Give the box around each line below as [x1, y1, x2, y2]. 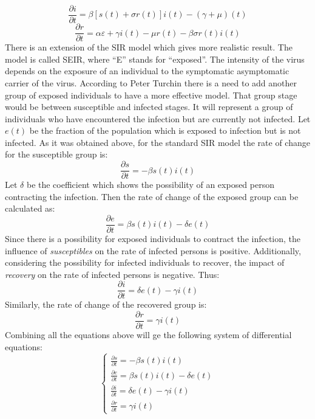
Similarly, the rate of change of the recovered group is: [5, 298, 207, 311]
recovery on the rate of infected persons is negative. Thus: [5, 268, 220, 280]
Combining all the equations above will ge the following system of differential [5, 328, 292, 341]
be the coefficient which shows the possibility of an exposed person [26, 178, 274, 191]
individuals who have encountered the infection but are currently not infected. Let [5, 112, 311, 125]
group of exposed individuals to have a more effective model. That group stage [5, 88, 297, 101]
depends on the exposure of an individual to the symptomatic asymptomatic [5, 64, 290, 77]
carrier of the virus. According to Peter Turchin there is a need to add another [5, 76, 297, 89]
